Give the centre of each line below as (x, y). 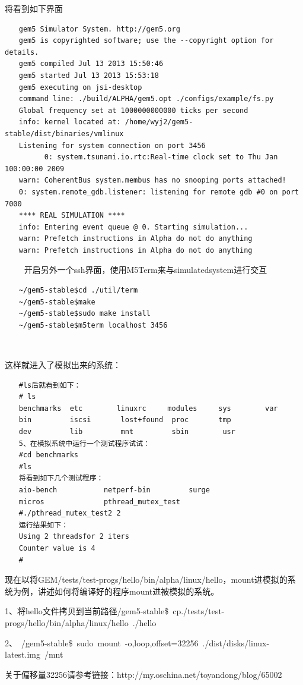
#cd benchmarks (49, 455)
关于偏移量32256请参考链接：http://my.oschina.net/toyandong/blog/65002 (143, 674)
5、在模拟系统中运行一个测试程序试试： (84, 443)
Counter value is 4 (57, 548)
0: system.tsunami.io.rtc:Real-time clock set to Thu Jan (161, 157)
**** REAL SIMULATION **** (72, 216)
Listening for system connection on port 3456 (112, 145)
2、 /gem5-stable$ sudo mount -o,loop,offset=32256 (102, 642)
